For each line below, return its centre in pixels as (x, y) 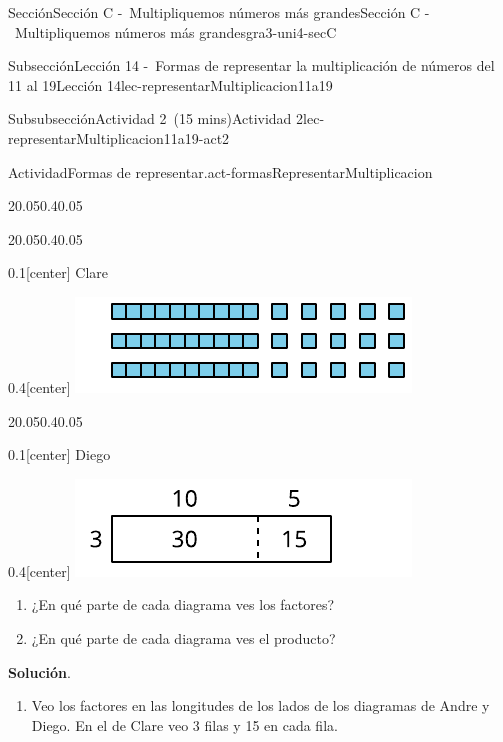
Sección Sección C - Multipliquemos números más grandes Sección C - (219, 12)
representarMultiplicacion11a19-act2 (119, 137)
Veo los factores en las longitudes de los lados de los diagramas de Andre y (260, 705)
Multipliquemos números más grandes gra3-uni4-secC (175, 31)
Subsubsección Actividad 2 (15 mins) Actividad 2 (156, 118)
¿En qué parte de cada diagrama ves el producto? (183, 637)
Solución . (39, 671)
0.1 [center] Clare (58, 272)
